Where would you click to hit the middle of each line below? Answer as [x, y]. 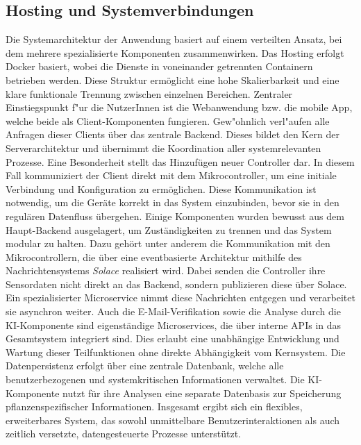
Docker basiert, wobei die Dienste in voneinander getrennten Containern [159, 66]
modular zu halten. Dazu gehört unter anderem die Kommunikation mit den [168, 243]
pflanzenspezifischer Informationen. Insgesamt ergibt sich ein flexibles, [154, 406]
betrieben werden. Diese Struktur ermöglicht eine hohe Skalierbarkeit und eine [173, 79]
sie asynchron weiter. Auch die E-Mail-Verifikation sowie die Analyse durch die [173, 311]
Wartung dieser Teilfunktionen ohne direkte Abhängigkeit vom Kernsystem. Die [176, 352]
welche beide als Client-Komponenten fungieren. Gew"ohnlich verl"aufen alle [168, 120]
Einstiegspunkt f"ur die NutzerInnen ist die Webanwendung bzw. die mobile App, [179, 107]
